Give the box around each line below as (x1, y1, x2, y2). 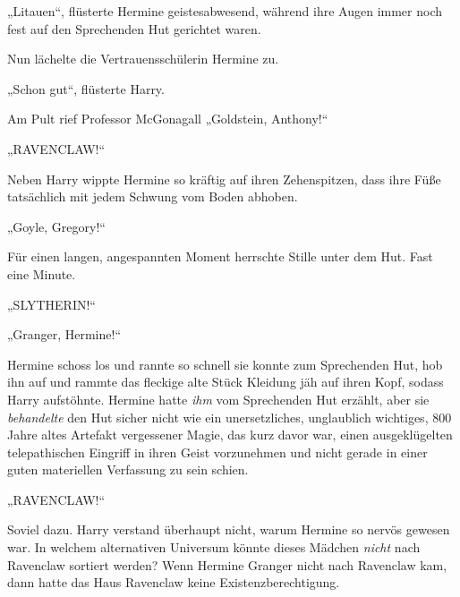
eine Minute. (7, 264, 76, 283)
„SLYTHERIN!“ (7, 294, 96, 313)
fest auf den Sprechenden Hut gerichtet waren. (7, 19, 261, 38)
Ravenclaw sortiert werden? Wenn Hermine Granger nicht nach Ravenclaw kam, (7, 555, 447, 574)
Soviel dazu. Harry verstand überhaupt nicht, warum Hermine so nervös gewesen (7, 520, 450, 539)
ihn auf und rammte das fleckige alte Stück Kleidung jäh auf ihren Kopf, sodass (7, 372, 444, 391)
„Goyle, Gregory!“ (7, 217, 106, 235)
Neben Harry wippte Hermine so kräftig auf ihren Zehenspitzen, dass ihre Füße (7, 169, 441, 188)
